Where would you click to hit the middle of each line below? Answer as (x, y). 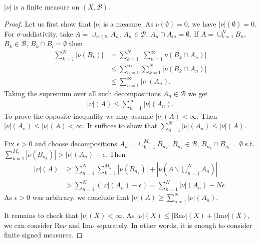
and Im (79, 225)
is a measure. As (128, 23)
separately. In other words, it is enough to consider (174, 225)
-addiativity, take (47, 33)
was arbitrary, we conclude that (81, 197)
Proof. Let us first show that (48, 23)
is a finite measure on (47, 7)
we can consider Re (34, 225)
